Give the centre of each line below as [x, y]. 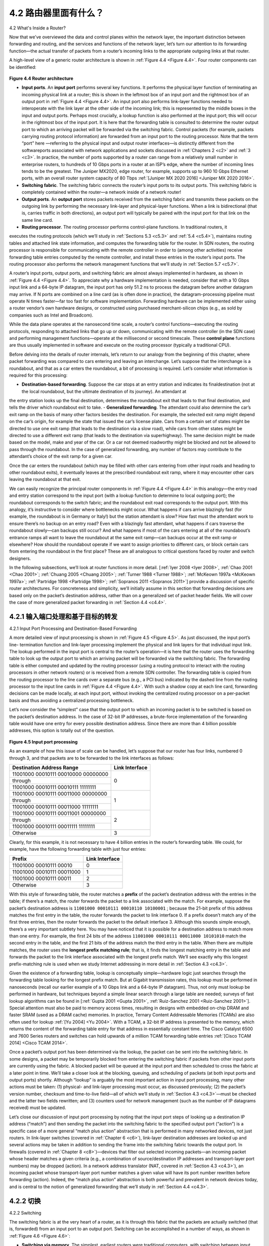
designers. [20, 558]
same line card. [37, 220]
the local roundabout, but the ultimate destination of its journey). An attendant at [104, 391]
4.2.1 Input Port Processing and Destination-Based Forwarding [73, 628]
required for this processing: [38, 375]
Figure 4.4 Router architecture [41, 78]
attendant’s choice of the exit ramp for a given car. [61, 457]
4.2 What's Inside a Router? [37, 28]
